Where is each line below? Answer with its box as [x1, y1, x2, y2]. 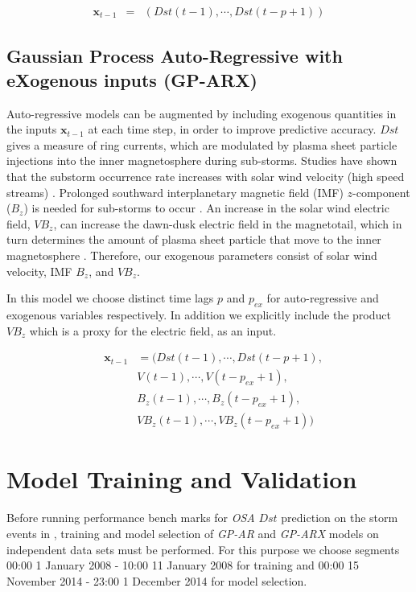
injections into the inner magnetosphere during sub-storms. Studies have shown [6, 152, 397, 169]
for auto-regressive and [266, 290, 379, 306]
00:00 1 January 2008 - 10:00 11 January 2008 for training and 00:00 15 [6, 557, 360, 573]
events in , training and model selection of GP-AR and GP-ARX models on [6, 524, 379, 541]
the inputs [6, 121, 57, 138]
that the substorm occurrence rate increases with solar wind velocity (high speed [6, 168, 405, 184]
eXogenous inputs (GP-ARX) [6, 67, 257, 92]
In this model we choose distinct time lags [6, 290, 214, 306]
